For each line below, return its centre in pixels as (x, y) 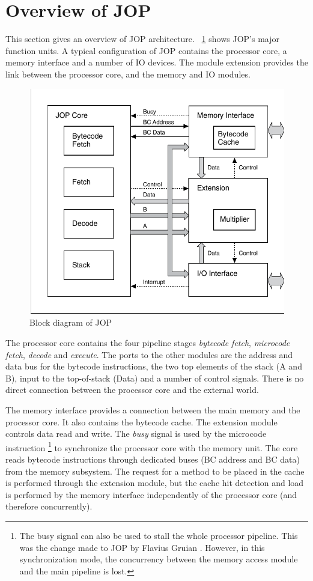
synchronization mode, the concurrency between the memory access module (159, 559)
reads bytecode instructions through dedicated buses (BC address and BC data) (153, 459)
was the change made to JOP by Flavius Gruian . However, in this (142, 547)
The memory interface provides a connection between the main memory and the (153, 409)
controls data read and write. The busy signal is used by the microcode (136, 433)
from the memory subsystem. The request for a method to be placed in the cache (155, 471)
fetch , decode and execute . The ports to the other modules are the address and (149, 354)
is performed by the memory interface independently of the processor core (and (151, 494)
